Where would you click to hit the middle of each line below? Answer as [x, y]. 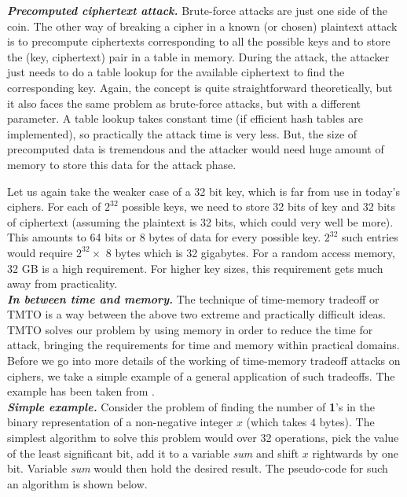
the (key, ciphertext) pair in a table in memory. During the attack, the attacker [198, 56]
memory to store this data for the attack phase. [122, 164]
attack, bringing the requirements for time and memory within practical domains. [203, 345]
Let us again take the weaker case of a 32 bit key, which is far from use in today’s [203, 191]
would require [40, 252]
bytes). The [347, 422]
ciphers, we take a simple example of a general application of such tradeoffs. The [201, 376]
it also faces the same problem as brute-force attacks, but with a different [184, 103]
